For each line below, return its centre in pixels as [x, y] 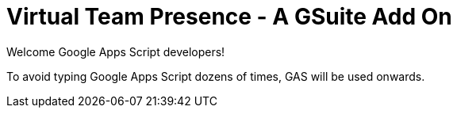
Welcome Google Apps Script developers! [116, 51]
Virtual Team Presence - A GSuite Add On [229, 17]
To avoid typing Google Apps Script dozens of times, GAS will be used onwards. [216, 76]
